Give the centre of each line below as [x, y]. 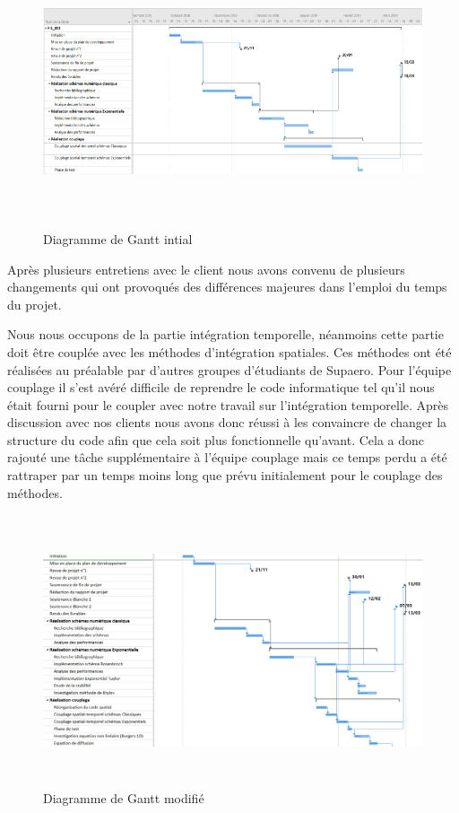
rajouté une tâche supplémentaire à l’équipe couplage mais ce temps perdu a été [227, 457]
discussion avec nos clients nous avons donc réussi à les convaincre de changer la [227, 422]
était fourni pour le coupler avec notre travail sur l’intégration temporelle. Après [228, 404]
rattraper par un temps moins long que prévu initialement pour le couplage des [225, 475]
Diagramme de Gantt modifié [124, 798]
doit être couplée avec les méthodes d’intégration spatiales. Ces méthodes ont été [229, 351]
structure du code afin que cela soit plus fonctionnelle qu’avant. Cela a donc [216, 439]
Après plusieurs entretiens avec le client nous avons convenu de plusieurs [206, 269]
